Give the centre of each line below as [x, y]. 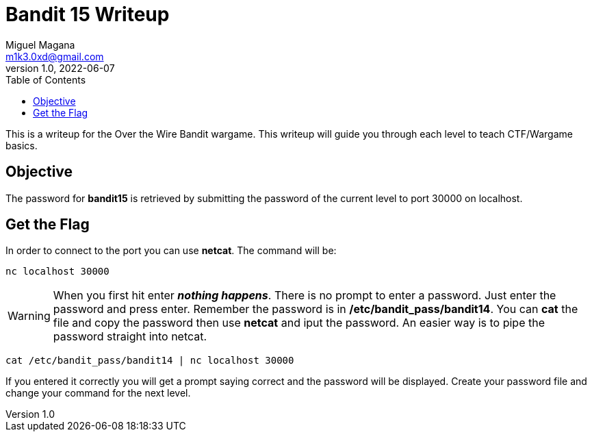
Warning [29, 316]
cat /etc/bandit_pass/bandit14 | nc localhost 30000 [150, 361]
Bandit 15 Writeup [88, 14]
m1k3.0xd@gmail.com [55, 56]
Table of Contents [46, 79]
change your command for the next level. [98, 393]
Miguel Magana [40, 45]
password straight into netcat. [130, 337]
